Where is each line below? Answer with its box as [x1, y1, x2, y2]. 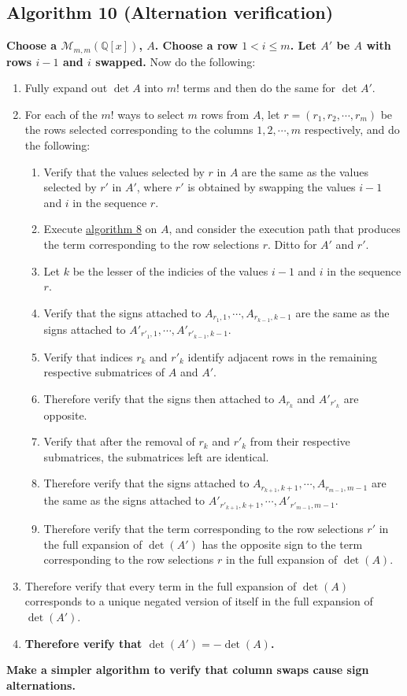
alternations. [6, 676, 76, 693]
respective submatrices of [43, 364, 165, 380]
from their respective [250, 433, 350, 450]
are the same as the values [242, 163, 368, 180]
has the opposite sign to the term [202, 535, 363, 552]
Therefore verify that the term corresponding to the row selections [43, 520, 364, 537]
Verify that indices [43, 348, 133, 365]
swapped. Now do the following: [95, 53, 256, 69]
